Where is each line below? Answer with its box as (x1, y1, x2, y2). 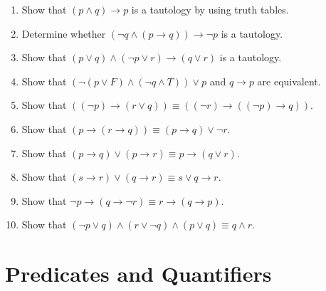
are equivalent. (257, 73, 321, 88)
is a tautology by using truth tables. (131, 2, 289, 16)
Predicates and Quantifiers (5, 259, 272, 288)
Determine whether (21, 26, 106, 41)
